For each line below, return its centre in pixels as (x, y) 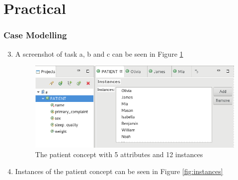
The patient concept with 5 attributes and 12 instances (119, 154)
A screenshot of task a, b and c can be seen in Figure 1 (99, 53)
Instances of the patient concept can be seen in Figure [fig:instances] (119, 171)
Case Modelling (35, 35)
